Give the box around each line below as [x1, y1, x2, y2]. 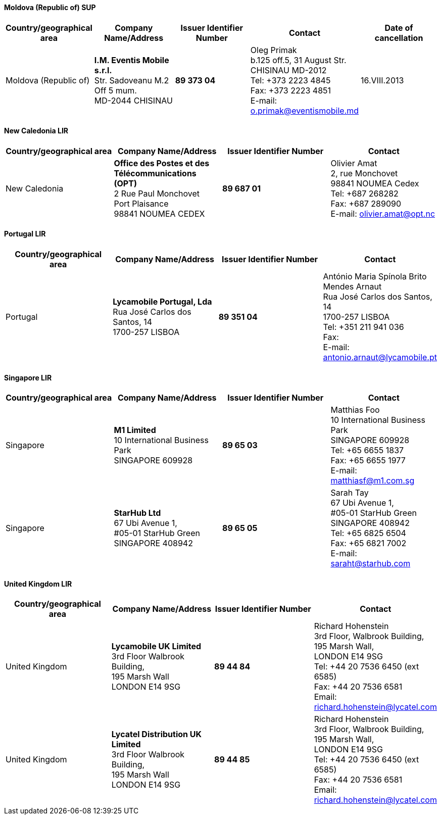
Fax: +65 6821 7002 [330, 538, 407, 549]
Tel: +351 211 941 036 [323, 322, 404, 332]
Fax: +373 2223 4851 [250, 85, 331, 95]
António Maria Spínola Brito [323, 271, 427, 282]
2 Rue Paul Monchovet [114, 188, 200, 199]
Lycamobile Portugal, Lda [113, 297, 212, 307]
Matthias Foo [330, 405, 380, 415]
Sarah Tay [330, 488, 369, 498]
